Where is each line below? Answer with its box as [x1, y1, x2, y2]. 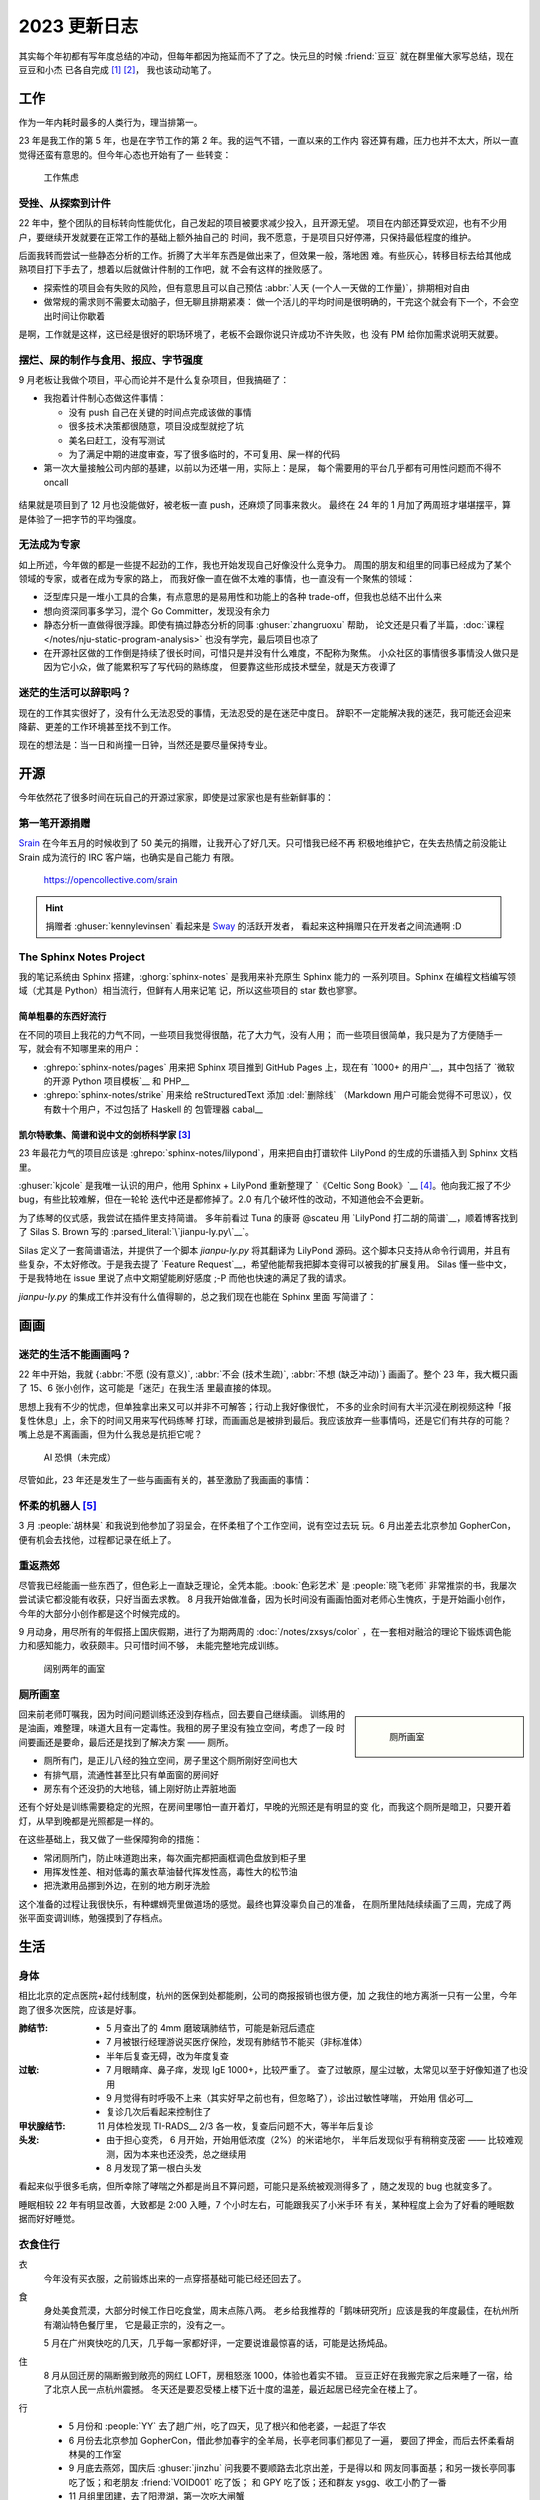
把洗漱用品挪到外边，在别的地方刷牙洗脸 [43, 1880, 210, 1892]
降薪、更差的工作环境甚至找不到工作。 [18, 720, 177, 732]
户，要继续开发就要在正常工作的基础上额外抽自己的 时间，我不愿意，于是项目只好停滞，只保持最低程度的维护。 [18, 231, 477, 243]
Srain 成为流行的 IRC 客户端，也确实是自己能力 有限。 [18, 851, 240, 863]
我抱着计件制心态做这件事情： [43, 392, 167, 404]
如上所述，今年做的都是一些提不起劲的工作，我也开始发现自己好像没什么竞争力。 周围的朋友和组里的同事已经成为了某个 [18, 558, 512, 570]
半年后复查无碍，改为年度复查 [106, 2050, 229, 2062]
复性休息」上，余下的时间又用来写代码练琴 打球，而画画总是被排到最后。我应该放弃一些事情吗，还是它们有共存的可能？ [18, 1415, 512, 1427]
